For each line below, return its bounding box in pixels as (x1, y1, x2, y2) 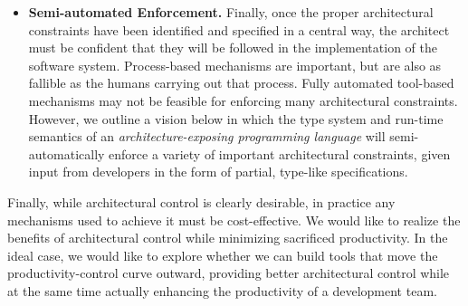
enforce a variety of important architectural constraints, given (109, 144, 451, 163)
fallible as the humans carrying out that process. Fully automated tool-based (28, 73, 454, 92)
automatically (28, 144, 105, 163)
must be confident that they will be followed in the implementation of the (28, 38, 437, 57)
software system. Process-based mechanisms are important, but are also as (28, 55, 442, 74)
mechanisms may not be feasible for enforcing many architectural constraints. (28, 91, 458, 110)
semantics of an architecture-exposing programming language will (28, 127, 386, 146)
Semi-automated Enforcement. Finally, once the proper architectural (28, 3, 434, 21)
